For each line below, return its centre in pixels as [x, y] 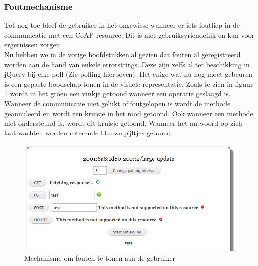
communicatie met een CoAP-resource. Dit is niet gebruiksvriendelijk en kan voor [129, 35]
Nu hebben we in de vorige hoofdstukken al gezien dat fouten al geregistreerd [123, 54]
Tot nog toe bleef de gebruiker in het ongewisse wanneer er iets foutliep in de [122, 25]
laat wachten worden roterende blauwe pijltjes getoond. [89, 132]
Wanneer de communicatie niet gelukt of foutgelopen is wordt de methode [118, 103]
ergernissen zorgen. [33, 45]
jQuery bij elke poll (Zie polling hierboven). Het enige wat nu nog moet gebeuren [129, 74]
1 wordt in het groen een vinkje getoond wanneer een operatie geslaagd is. [118, 93]
